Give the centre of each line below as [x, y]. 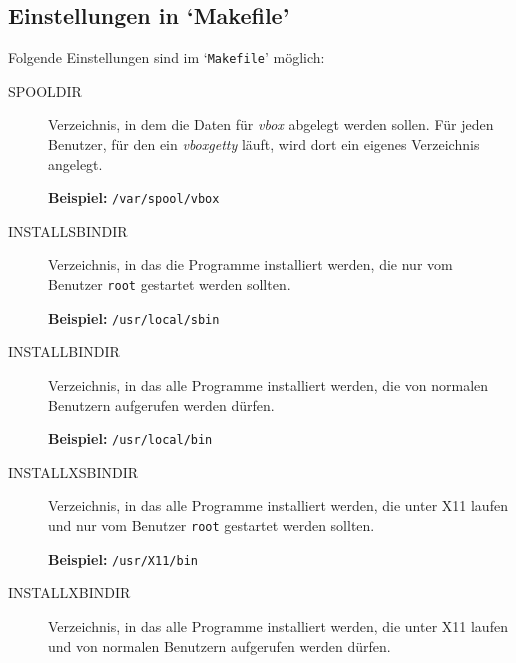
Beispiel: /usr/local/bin [130, 438]
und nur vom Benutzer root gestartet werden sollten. [211, 525]
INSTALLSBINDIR [68, 230]
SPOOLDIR [45, 90]
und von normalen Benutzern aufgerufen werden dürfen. [219, 645]
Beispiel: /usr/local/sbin [134, 317]
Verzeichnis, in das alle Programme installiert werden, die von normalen [268, 384]
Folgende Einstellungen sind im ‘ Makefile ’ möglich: [166, 57]
